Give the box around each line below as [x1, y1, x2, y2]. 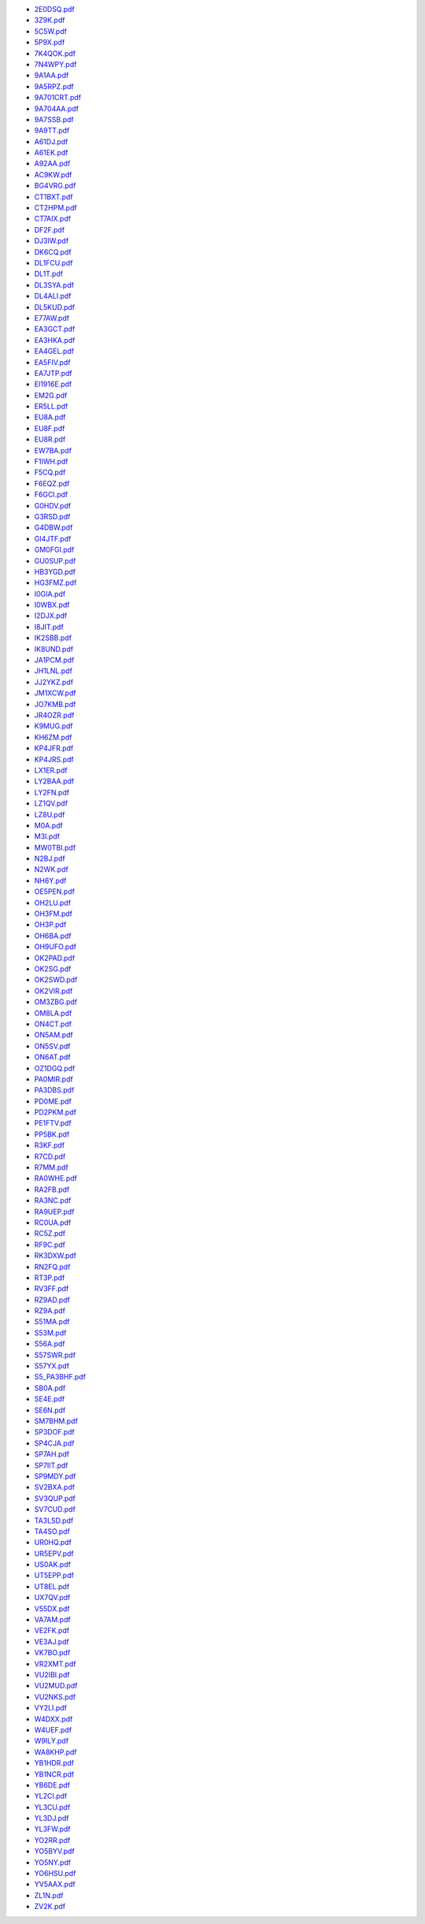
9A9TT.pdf [34, 126, 70, 136]
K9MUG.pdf [34, 721, 73, 731]
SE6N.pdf [34, 1405, 66, 1415]
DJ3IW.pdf [34, 236, 69, 246]
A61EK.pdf [34, 148, 68, 158]
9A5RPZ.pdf [34, 81, 74, 91]
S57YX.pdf [34, 1361, 70, 1371]
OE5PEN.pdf [34, 887, 75, 896]
